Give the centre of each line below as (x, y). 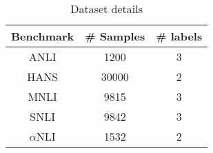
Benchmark (43, 36)
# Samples (115, 36)
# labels (179, 36)
